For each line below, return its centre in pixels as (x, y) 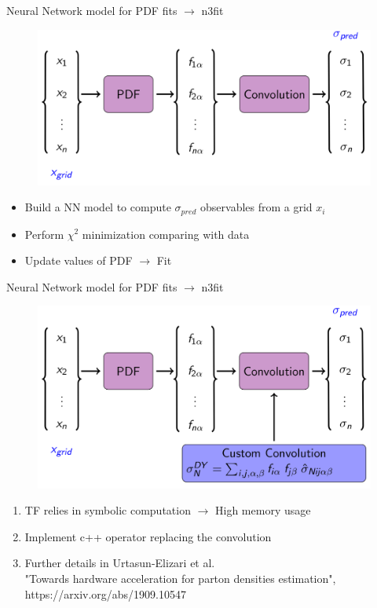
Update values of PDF (79, 260)
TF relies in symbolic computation (108, 510)
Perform (44, 234)
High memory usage (263, 510)
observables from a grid (256, 207)
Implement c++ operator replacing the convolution (148, 536)
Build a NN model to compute (98, 207)
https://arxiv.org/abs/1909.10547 (106, 593)
